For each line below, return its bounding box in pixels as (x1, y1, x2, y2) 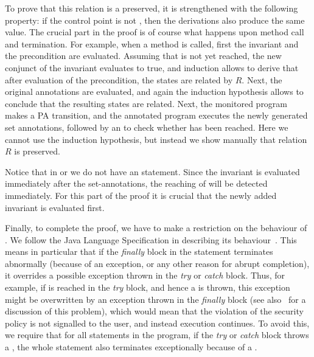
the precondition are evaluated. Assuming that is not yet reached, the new (5, 49, 282, 62)
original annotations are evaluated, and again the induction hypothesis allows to (5, 85, 304, 98)
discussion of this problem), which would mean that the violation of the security (5, 305, 304, 317)
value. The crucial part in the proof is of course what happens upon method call (5, 26, 304, 38)
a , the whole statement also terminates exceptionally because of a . (5, 341, 257, 353)
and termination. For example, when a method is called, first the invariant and (5, 37, 299, 50)
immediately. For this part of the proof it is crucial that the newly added (5, 189, 277, 201)
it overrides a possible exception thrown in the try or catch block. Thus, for (5, 269, 285, 282)
